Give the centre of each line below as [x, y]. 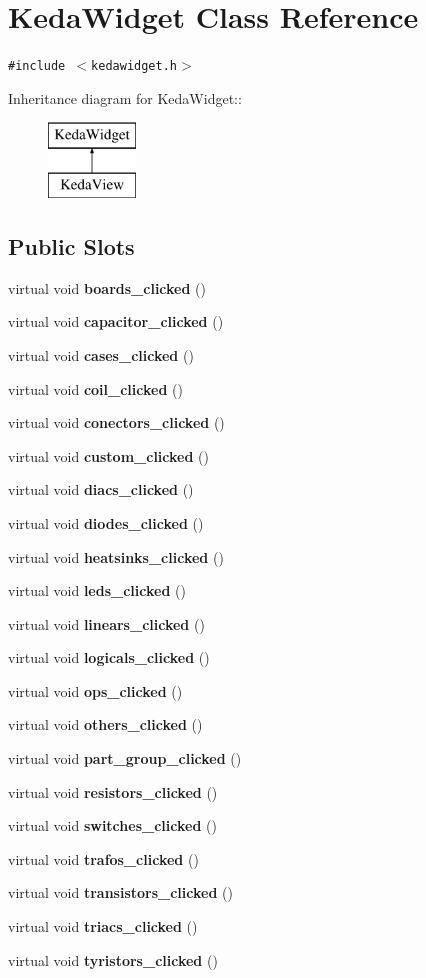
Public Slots [71, 245]
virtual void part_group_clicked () [125, 758]
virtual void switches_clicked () [112, 825]
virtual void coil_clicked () [95, 388]
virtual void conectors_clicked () [116, 422]
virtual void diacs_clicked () [101, 489]
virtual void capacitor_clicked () [116, 321]
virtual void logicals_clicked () [109, 657]
